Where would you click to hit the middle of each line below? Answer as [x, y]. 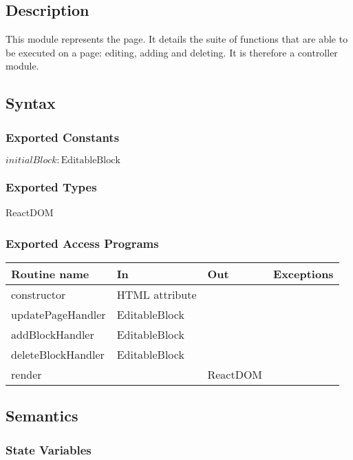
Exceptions [303, 274]
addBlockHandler [53, 335]
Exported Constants [63, 137]
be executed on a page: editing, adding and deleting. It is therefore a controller [172, 52]
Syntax [31, 103]
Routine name [50, 274]
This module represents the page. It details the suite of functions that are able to [177, 39]
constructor [39, 295]
